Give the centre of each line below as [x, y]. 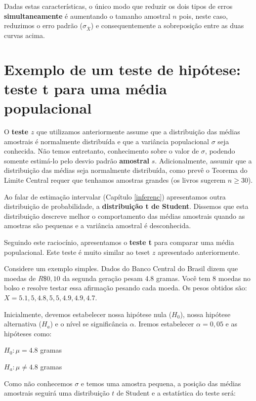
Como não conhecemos [38, 383]
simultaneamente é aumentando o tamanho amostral [87, 16]
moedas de [20, 278]
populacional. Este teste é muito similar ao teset [77, 252]
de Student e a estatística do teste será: [176, 393]
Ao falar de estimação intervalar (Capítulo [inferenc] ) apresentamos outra [115, 196]
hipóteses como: [28, 333]
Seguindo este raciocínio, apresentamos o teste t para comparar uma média [119, 242]
